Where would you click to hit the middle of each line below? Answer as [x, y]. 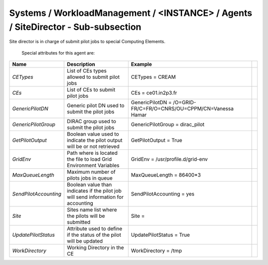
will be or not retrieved [93, 146]
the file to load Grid [89, 159]
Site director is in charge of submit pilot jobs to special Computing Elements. [87, 42]
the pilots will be [86, 216]
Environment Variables [93, 165]
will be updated [85, 241]
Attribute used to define [95, 229]
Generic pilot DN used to [96, 106]
